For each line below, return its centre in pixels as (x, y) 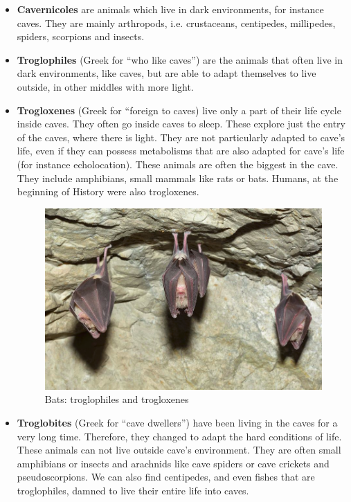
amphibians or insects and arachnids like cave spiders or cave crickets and (173, 463)
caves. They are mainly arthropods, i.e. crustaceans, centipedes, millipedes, (176, 23)
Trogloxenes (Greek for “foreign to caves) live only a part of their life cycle (179, 110)
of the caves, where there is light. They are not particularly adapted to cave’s (181, 137)
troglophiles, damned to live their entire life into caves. (133, 490)
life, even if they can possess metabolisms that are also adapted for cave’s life (181, 151)
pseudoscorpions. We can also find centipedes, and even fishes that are (166, 477)
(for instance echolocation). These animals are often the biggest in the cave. (178, 164)
